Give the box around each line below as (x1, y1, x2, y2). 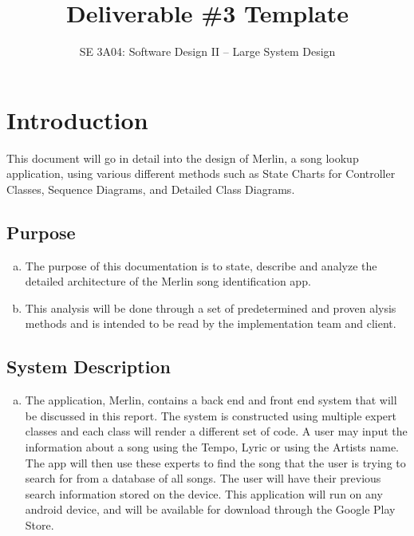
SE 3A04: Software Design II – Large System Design (79, 43, 336, 60)
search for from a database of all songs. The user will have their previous (25, 470, 381, 487)
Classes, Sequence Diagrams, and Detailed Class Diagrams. (6, 180, 295, 197)
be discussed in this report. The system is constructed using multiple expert (25, 407, 396, 424)
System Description (6, 354, 171, 379)
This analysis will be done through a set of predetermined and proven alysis (25, 299, 396, 316)
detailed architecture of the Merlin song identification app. (25, 273, 311, 290)
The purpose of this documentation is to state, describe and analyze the (25, 257, 377, 274)
